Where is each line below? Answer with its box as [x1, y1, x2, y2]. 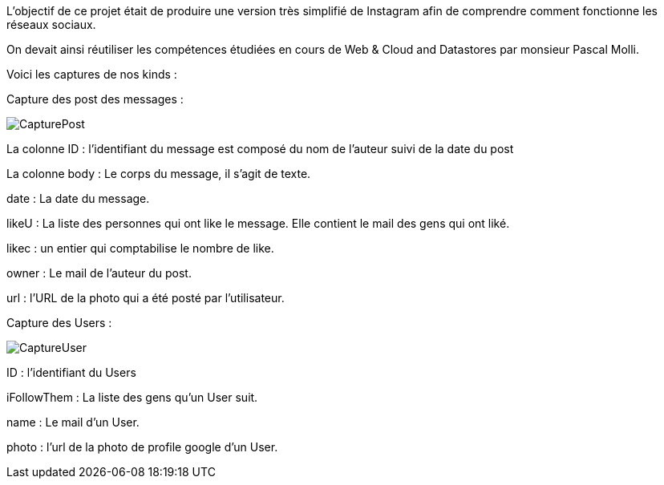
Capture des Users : [6, 316, 112, 329]
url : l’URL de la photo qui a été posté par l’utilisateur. [6, 291, 285, 305]
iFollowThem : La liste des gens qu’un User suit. [6, 390, 258, 404]
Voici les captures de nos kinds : [6, 67, 177, 81]
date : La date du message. [6, 192, 150, 205]
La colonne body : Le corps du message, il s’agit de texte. [6, 167, 311, 180]
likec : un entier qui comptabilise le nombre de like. [6, 241, 274, 255]
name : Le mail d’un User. [6, 415, 140, 429]
